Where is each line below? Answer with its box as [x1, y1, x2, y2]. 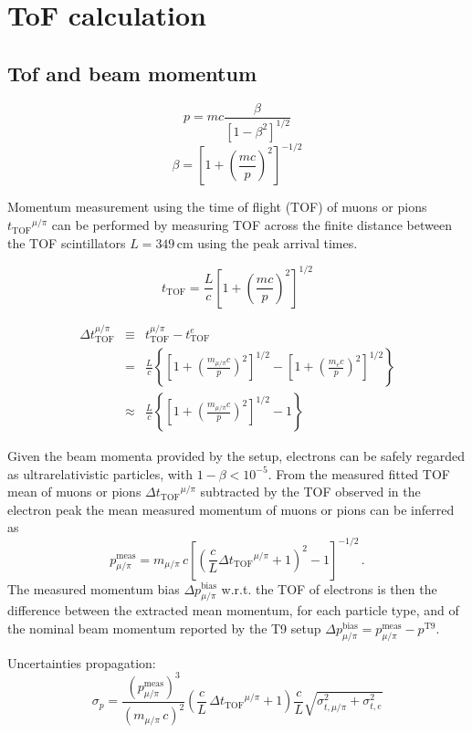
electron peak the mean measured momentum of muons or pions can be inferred [7, 499, 455, 518]
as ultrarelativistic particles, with [7, 464, 193, 483]
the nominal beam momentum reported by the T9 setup [7, 618, 321, 637]
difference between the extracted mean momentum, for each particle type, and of [7, 601, 459, 620]
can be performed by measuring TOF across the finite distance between [51, 215, 452, 235]
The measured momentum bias [7, 579, 180, 598]
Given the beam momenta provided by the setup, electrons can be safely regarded [7, 446, 465, 466]
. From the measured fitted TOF [267, 464, 450, 483]
